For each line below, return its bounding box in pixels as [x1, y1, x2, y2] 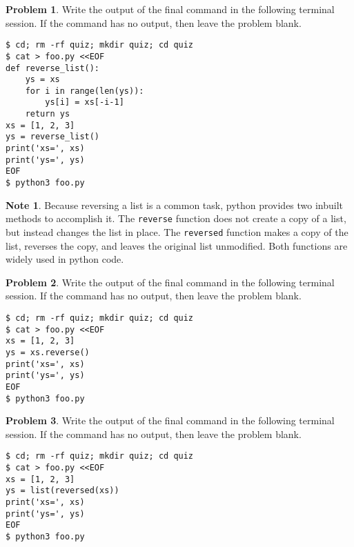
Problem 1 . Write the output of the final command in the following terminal [6, 2, 335, 16]
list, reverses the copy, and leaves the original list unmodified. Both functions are [6, 238, 348, 252]
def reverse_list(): [6, 63, 100, 73]
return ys [25, 109, 70, 119]
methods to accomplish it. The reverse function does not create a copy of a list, [6, 211, 346, 226]
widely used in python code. [6, 252, 124, 266]
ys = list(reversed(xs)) [6, 486, 119, 496]
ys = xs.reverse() [6, 347, 90, 357]
